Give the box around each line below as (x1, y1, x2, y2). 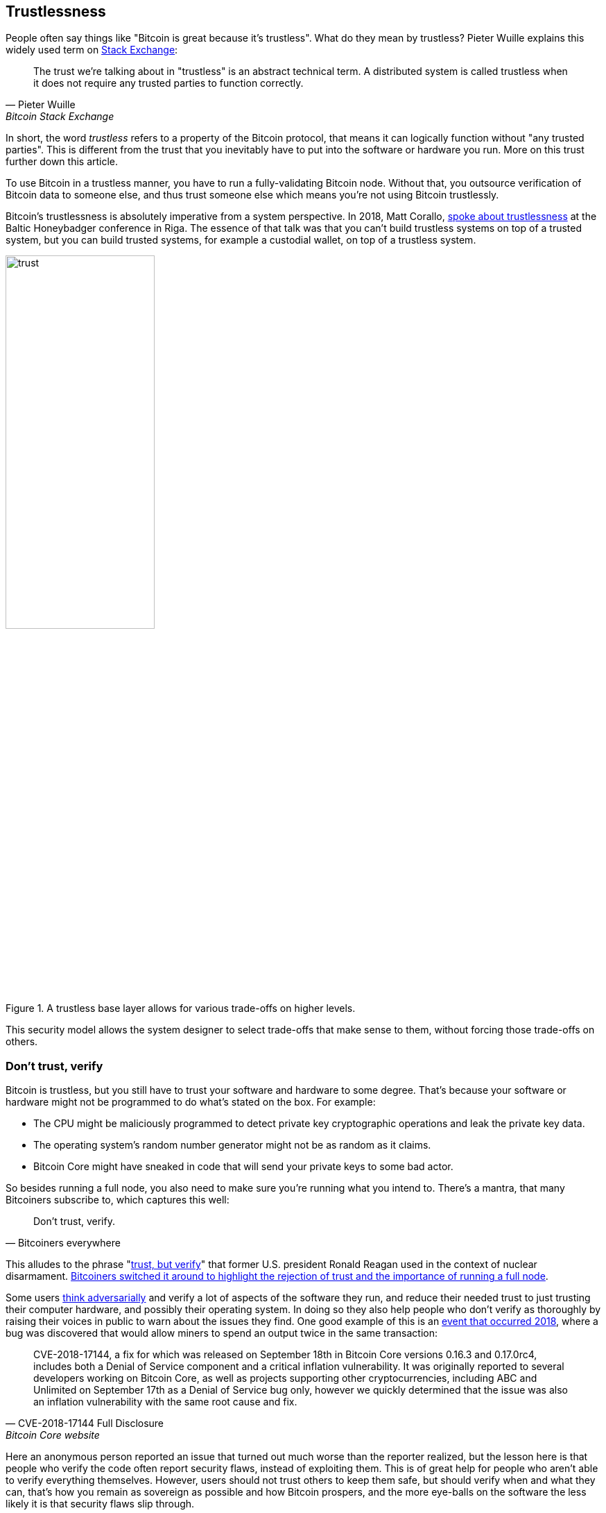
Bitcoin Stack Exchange (6, 110, 114, 123)
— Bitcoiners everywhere (6, 1237, 121, 1249)
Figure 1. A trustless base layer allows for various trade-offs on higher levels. (6, 1002, 356, 1015)
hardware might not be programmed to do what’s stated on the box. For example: (6, 1096, 376, 1108)
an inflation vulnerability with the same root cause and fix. (33, 1396, 297, 1408)
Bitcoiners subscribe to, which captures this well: (6, 1194, 230, 1206)
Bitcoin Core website (6, 1429, 100, 1442)
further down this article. (6, 155, 119, 168)
